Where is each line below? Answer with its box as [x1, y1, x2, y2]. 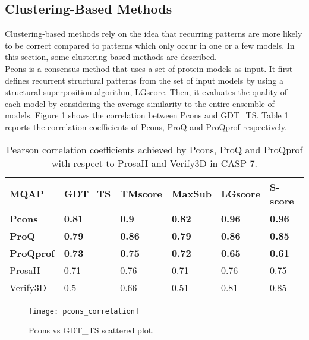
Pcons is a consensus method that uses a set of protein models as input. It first [5, 62, 293, 74]
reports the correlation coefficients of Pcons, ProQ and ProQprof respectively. [5, 120, 287, 133]
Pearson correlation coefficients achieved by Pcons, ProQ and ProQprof [6, 142, 303, 156]
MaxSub [172, 187, 212, 201]
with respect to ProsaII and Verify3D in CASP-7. [52, 156, 257, 170]
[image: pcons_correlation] [29, 307, 140, 316]
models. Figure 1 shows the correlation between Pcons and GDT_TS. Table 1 [5, 109, 289, 121]
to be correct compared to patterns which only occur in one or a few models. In [5, 39, 295, 51]
